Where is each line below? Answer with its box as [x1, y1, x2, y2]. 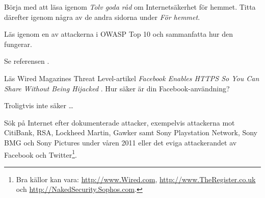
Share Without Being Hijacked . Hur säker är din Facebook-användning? [4, 83, 230, 93]
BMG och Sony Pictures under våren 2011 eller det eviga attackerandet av [4, 137, 237, 147]
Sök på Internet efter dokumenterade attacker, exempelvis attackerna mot [4, 117, 235, 128]
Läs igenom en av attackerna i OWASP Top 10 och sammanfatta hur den [4, 29, 233, 39]
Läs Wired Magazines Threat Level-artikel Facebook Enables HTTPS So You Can [4, 72, 259, 83]
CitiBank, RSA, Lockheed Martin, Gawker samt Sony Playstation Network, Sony [4, 127, 257, 138]
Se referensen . [4, 56, 49, 66]
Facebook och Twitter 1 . [4, 147, 77, 160]
